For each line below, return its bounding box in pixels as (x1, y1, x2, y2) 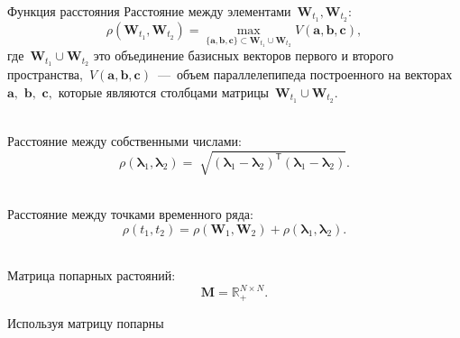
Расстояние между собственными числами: (7, 132, 242, 151)
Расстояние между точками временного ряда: (7, 205, 253, 224)
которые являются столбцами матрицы (58, 82, 270, 101)
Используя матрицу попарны (7, 313, 164, 332)
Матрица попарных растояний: (7, 266, 176, 285)
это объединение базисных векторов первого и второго (93, 46, 394, 65)
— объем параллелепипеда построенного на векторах (157, 65, 453, 84)
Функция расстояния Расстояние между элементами (7, 2, 291, 20)
